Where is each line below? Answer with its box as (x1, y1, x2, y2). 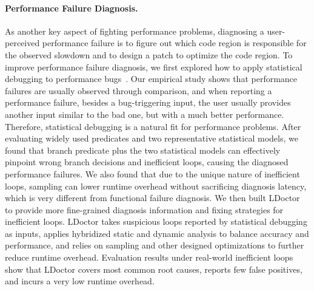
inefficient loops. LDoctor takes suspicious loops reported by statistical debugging (5, 215, 307, 228)
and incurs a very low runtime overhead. (5, 275, 155, 287)
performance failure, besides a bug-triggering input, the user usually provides (5, 96, 291, 109)
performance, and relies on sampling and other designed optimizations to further (5, 239, 304, 252)
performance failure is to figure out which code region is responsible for (42, 36, 307, 49)
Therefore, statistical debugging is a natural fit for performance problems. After (5, 120, 301, 132)
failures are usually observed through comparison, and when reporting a (5, 84, 272, 97)
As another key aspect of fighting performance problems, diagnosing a (5, 24, 264, 37)
